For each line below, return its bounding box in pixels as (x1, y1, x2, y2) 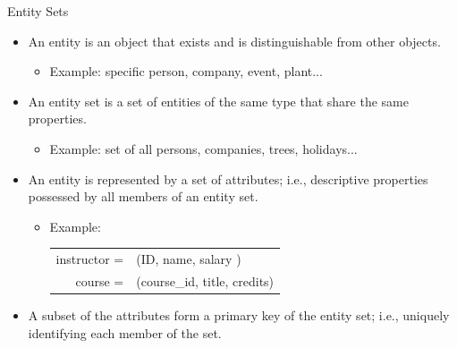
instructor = (55, 250, 124, 268)
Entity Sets (7, 2, 69, 20)
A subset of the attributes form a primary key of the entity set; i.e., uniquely (28, 306, 450, 325)
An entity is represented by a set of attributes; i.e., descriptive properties (28, 169, 428, 188)
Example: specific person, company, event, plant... (49, 62, 323, 81)
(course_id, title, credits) (136, 271, 275, 290)
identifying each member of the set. (28, 323, 222, 342)
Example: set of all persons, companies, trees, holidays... (49, 139, 358, 157)
